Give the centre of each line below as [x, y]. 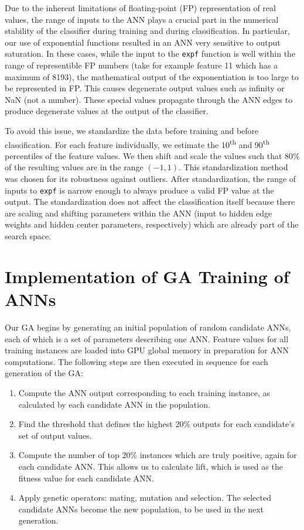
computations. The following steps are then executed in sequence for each [136, 361]
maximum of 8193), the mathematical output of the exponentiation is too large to [152, 76]
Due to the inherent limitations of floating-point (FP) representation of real [140, 8]
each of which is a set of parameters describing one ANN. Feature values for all [147, 338]
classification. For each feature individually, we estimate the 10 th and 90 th [137, 143]
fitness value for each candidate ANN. [86, 478]
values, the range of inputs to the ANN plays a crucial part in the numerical [142, 19]
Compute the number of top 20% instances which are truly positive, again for [158, 455]
